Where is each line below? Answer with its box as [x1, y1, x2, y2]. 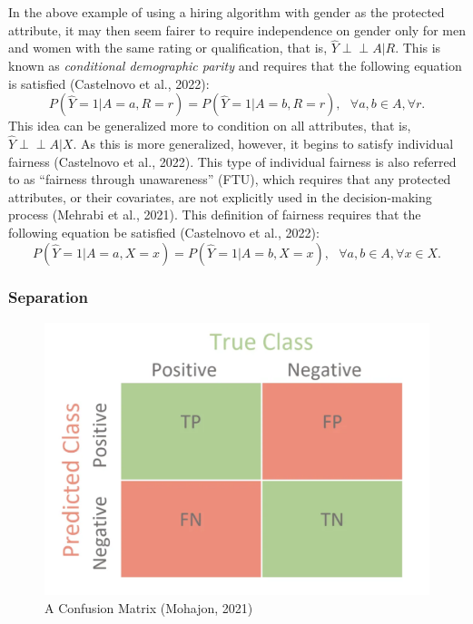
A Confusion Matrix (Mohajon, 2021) [44, 598, 253, 617]
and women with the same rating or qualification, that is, [8, 38, 328, 57]
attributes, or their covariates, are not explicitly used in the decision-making [8, 187, 432, 206]
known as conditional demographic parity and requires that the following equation [8, 56, 462, 74]
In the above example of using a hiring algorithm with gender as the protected [8, 3, 445, 21]
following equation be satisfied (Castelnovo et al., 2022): [8, 222, 320, 241]
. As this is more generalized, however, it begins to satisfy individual [73, 134, 454, 152]
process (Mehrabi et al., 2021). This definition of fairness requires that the [8, 205, 421, 224]
